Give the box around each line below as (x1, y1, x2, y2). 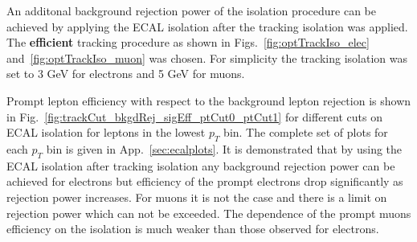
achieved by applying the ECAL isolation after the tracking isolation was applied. (6, 18, 408, 35)
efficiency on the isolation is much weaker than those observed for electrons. (6, 220, 379, 237)
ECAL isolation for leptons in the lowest (6, 124, 206, 141)
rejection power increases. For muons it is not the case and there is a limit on (6, 188, 387, 205)
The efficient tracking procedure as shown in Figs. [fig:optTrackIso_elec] (6, 34, 370, 51)
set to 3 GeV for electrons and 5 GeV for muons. (6, 65, 245, 82)
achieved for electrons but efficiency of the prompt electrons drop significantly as (6, 173, 403, 190)
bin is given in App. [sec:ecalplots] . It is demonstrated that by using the (46, 140, 403, 157)
